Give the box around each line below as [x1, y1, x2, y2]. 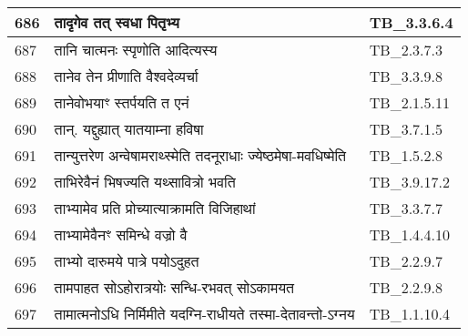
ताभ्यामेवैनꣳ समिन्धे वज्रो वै [54, 224, 188, 245]
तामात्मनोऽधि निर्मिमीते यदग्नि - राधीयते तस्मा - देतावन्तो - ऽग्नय [54, 303, 355, 324]
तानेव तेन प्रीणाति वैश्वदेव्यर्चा [54, 66, 198, 87]
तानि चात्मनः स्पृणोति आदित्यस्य [54, 39, 218, 60]
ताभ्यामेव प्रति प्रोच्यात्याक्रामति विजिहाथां [54, 198, 256, 219]
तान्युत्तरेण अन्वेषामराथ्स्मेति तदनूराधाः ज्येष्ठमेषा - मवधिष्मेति [54, 145, 347, 166]
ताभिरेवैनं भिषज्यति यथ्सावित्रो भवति [54, 171, 236, 192]
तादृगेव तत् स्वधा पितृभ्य [54, 12, 179, 33]
